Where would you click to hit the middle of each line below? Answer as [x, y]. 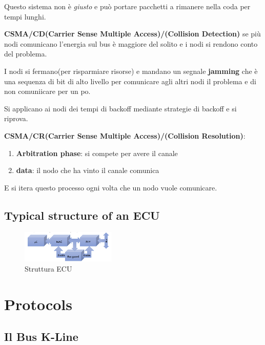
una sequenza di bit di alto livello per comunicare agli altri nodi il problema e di [130, 81]
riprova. [16, 118]
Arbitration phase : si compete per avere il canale [97, 153]
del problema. [26, 54]
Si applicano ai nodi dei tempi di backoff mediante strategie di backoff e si [120, 108]
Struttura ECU [48, 268]
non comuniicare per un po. [47, 91]
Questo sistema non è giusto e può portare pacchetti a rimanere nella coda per [127, 6]
